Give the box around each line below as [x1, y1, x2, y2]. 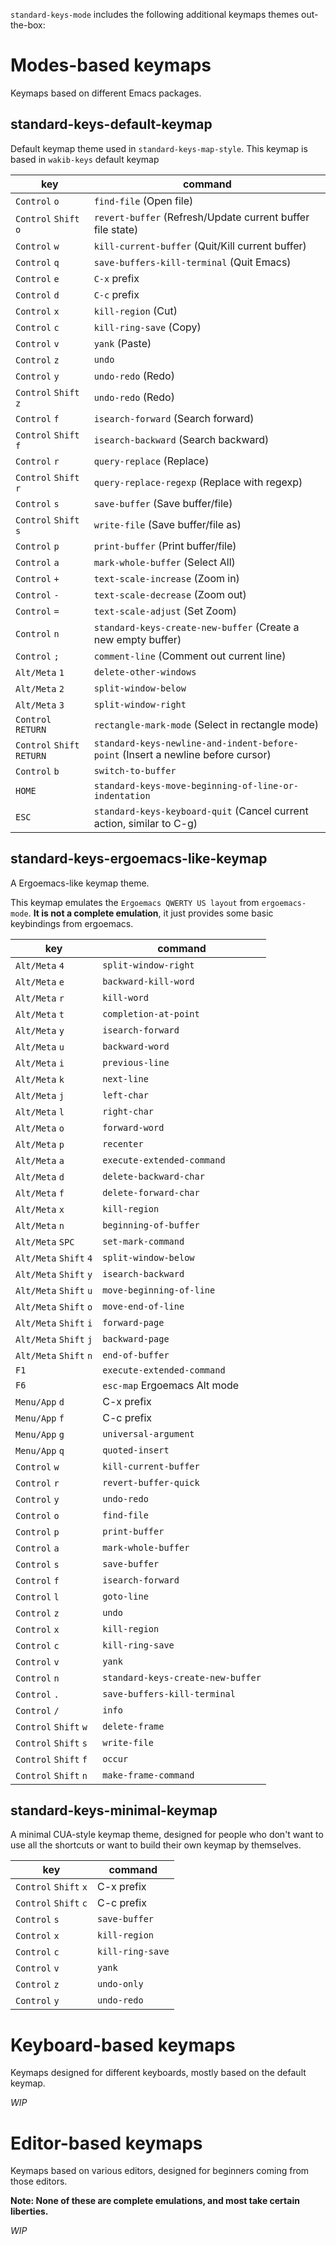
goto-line [102, 1590, 149, 1602]
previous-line [102, 1057, 170, 1068]
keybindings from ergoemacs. [10, 917, 134, 929]
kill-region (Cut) [93, 304, 178, 318]
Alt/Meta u [15, 1041, 65, 1053]
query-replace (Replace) [93, 454, 210, 468]
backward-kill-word [102, 975, 195, 987]
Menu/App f [15, 1412, 65, 1424]
